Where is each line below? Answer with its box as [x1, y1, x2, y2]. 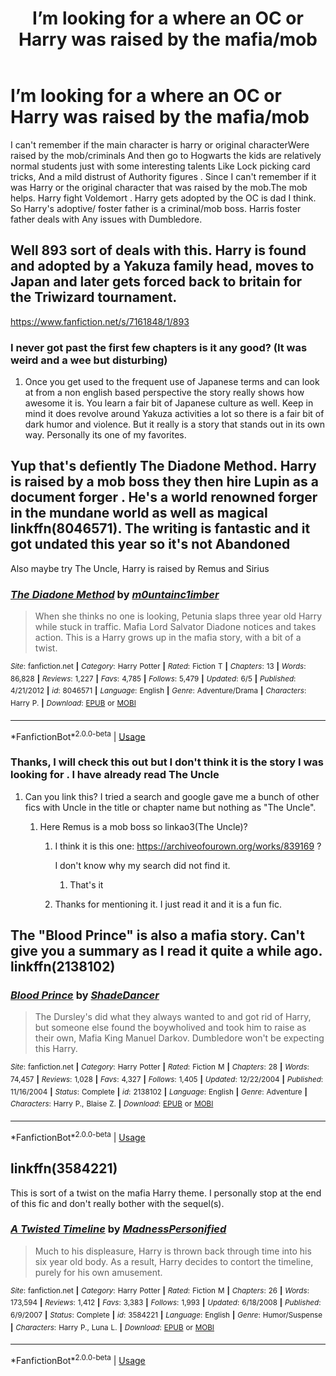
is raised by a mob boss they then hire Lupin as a [10, 473, 319, 491]
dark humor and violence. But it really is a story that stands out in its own [24, 418, 325, 431]
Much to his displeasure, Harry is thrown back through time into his [34, 1245, 312, 1257]
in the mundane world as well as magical [10, 505, 268, 522]
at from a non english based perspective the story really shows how [24, 387, 305, 399]
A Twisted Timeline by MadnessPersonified [10, 1222, 227, 1236]
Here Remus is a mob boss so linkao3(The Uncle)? [39, 820, 248, 832]
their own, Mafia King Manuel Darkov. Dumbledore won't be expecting [34, 1032, 325, 1044]
